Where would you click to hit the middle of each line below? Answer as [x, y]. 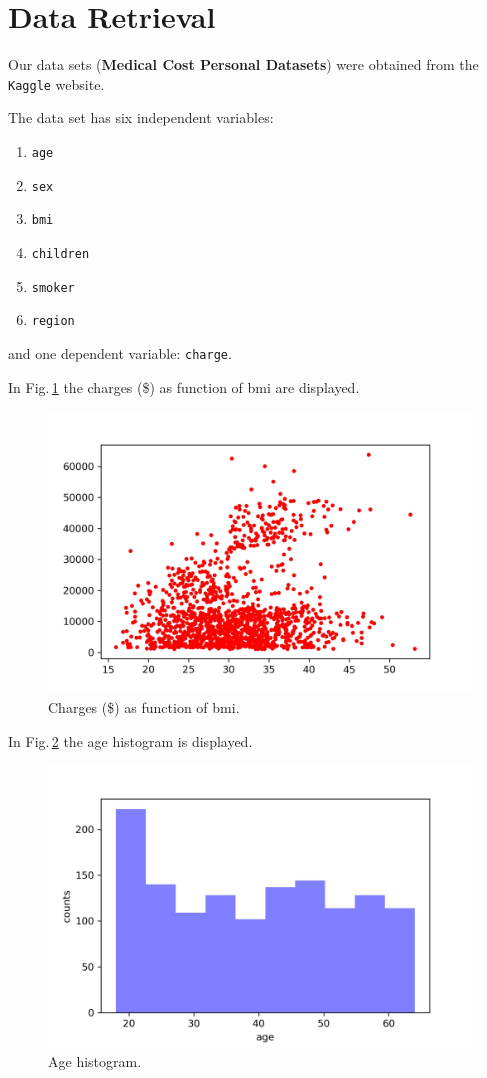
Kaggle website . [56, 83]
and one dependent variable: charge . [120, 352]
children [60, 253]
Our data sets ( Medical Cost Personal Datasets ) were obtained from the [243, 64]
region [53, 321]
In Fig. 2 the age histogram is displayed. [130, 740]
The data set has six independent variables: [141, 117]
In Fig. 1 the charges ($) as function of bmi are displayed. [184, 386]
